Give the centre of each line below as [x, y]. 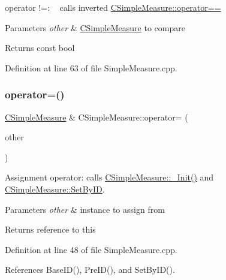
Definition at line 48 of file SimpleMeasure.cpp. [91, 249]
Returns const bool [40, 48]
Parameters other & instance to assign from [85, 209]
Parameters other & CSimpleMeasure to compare [95, 27]
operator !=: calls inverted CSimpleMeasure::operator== [113, 7]
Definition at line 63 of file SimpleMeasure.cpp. [91, 67]
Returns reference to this [50, 229]
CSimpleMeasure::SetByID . [55, 189]
